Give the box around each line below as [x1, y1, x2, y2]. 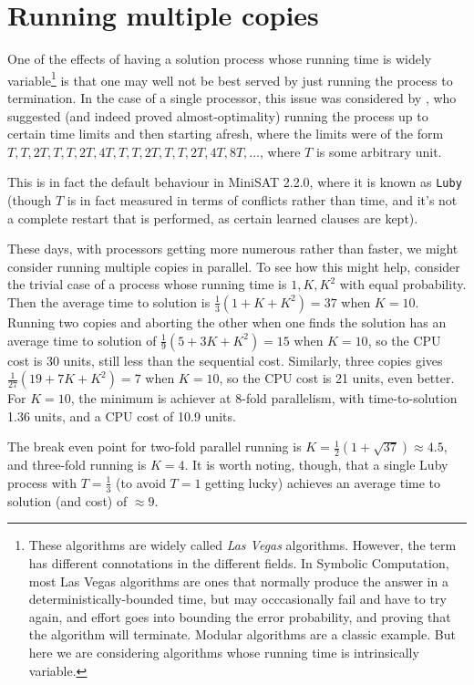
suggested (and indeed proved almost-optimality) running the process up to [7, 106, 428, 125]
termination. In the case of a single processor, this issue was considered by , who [7, 88, 457, 107]
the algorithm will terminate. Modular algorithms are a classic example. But [28, 625, 456, 644]
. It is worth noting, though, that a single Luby [184, 455, 448, 474]
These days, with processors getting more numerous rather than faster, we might [7, 239, 459, 258]
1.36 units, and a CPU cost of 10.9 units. [7, 406, 236, 425]
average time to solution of [7, 330, 157, 349]
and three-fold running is [7, 455, 147, 474]
